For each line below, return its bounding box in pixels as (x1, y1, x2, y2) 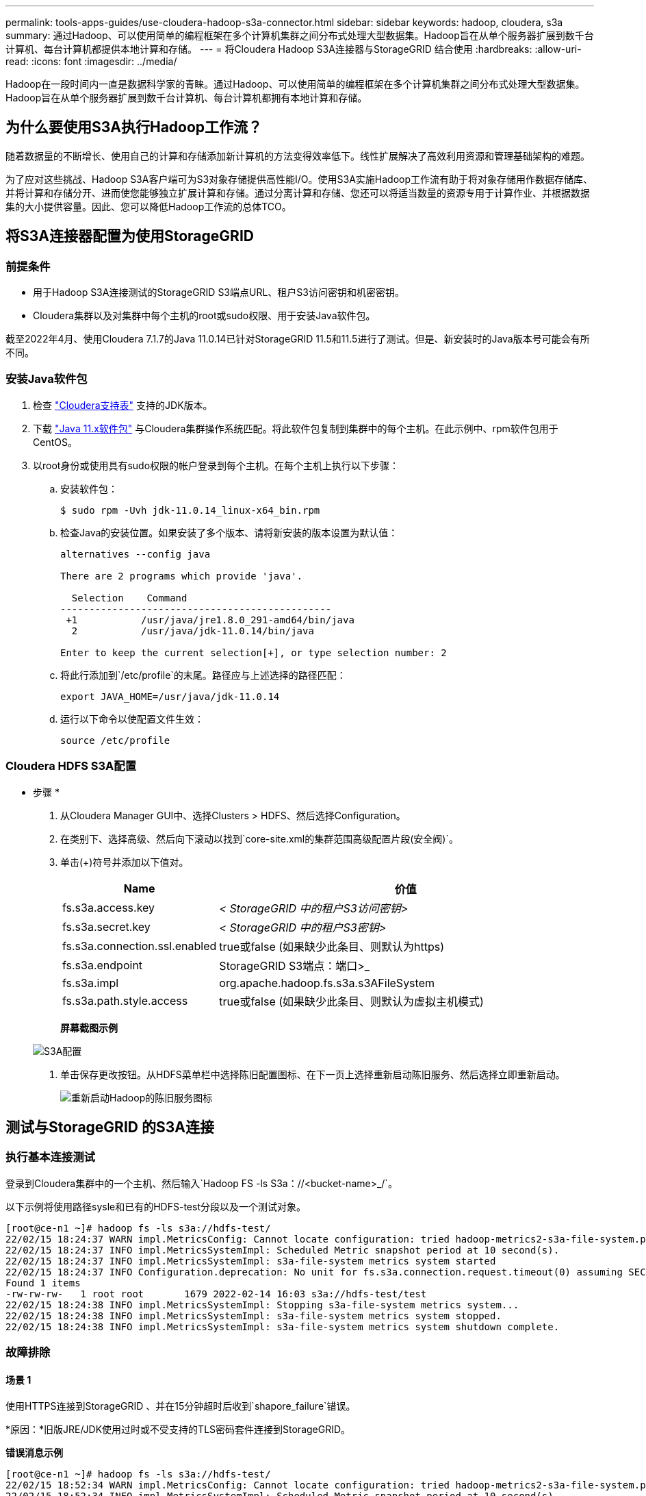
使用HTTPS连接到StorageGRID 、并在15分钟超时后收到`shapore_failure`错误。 (5, 1400, 356, 1412)
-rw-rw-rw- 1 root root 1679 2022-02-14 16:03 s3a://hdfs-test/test (5, 1288, 427, 1299)
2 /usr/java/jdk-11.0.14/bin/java (71, 625, 314, 636)
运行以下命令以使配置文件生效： (60, 712, 204, 725)
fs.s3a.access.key (62, 900, 155, 914)
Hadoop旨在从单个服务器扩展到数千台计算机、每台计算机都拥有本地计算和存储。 (5, 92, 367, 103)
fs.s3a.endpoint (62, 958, 143, 972)
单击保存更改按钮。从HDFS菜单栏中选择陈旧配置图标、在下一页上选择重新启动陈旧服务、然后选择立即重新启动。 (60, 1068, 565, 1080)
